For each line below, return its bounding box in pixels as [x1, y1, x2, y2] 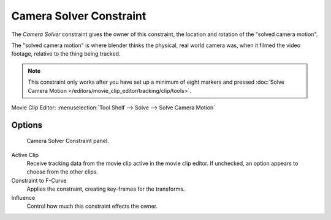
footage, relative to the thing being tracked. [11, 50, 121, 57]
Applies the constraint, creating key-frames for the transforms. [26, 185, 185, 193]
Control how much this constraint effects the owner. [26, 202, 158, 210]
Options [11, 120, 43, 130]
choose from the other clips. [26, 168, 98, 175]
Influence [11, 194, 36, 201]
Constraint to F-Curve [11, 177, 67, 184]
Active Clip [11, 151, 39, 158]
